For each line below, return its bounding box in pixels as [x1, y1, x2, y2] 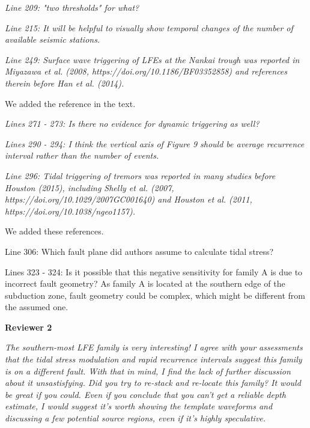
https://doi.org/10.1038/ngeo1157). [5, 204, 135, 217]
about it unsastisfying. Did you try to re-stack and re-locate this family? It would [5, 376, 301, 389]
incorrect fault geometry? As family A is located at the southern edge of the [5, 277, 285, 290]
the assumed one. [5, 301, 68, 313]
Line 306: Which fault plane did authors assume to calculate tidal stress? [5, 245, 274, 257]
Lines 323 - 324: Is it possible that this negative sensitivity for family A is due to [5, 265, 303, 278]
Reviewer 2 [5, 320, 52, 333]
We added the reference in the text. [5, 97, 136, 109]
